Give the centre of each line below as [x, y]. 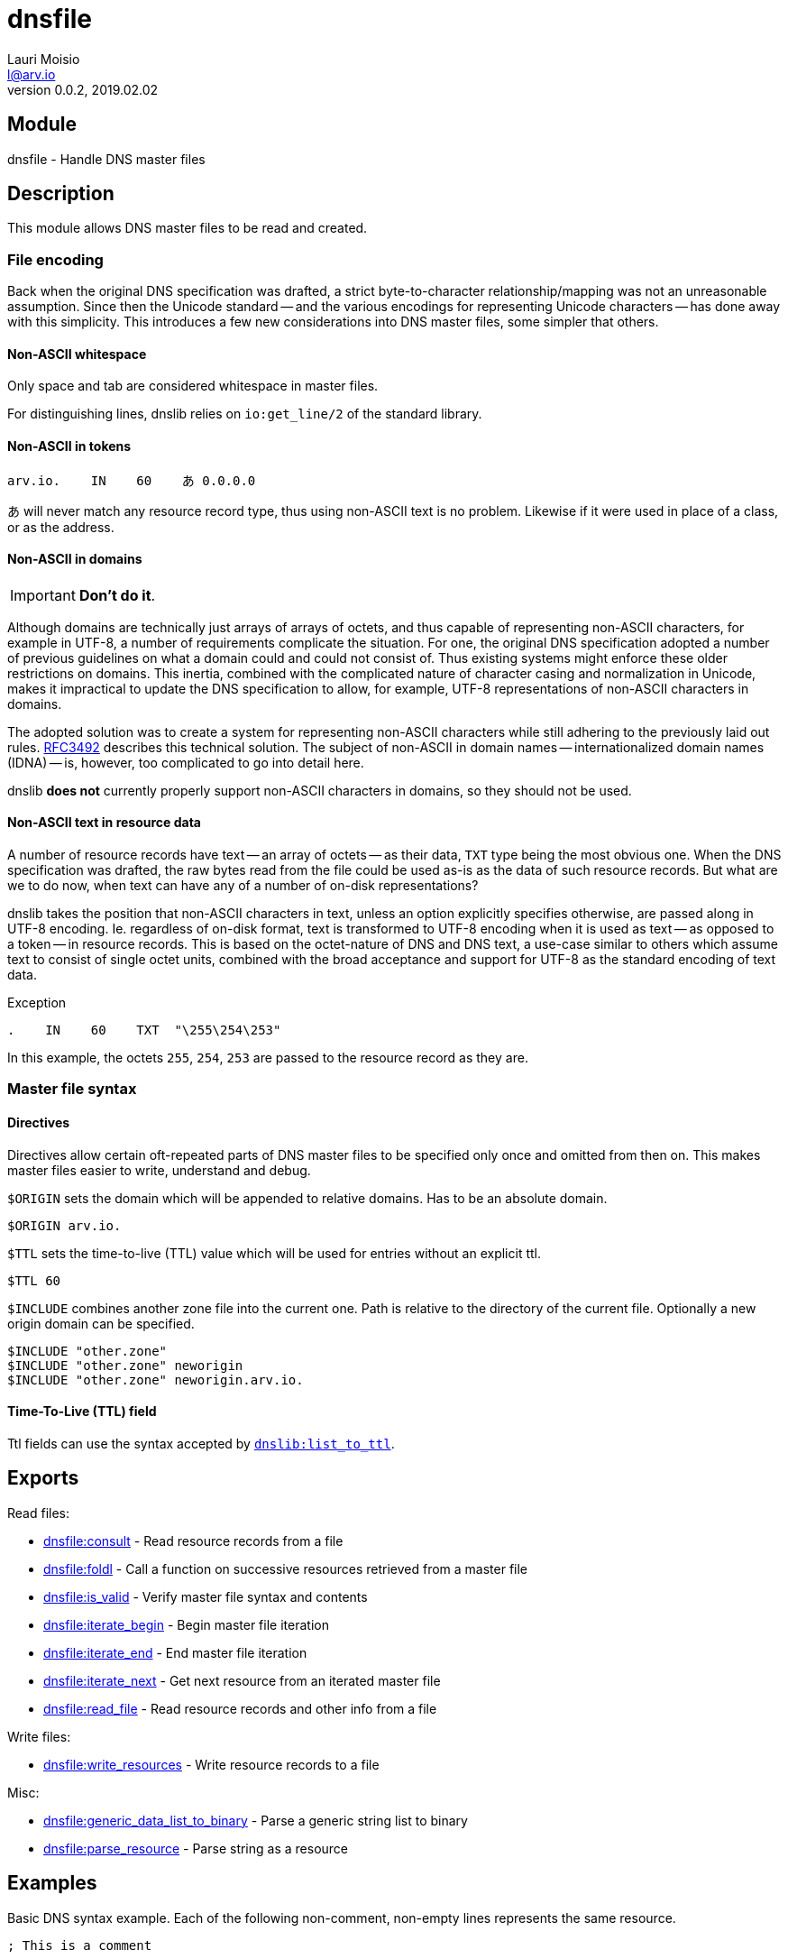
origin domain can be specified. [101, 1323]
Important [43, 595]
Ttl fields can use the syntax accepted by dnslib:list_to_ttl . [201, 1443]
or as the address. [61, 527]
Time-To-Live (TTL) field [82, 1412]
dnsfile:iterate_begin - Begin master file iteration [186, 1624]
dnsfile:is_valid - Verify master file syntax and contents [206, 1596]
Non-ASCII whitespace [77, 354]
